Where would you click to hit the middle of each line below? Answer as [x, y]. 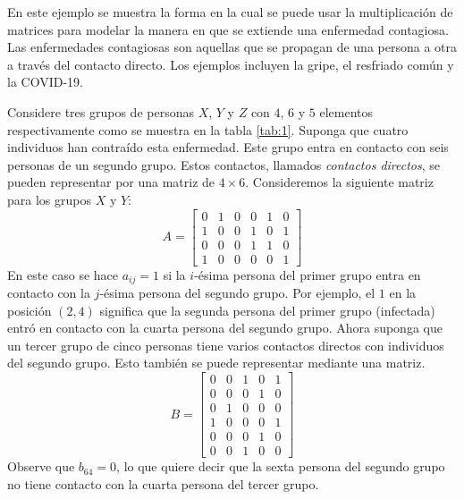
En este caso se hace [63, 274]
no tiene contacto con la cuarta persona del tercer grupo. [163, 483]
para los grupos [49, 199]
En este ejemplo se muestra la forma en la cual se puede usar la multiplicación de [230, 12]
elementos [346, 111]
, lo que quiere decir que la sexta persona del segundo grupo [281, 466]
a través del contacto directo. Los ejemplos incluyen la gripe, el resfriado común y [231, 64]
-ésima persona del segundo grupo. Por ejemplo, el [237, 293]
